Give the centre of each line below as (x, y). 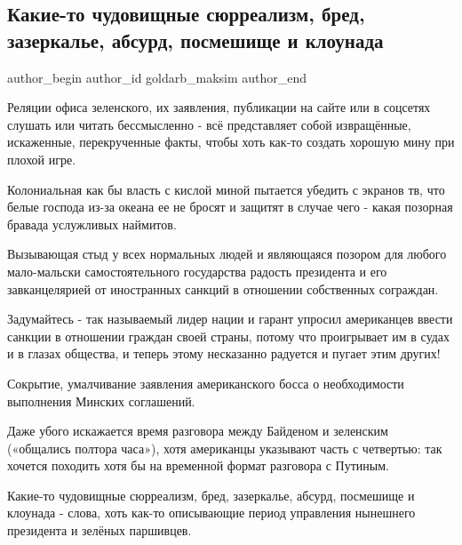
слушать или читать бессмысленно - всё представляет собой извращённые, (209, 124)
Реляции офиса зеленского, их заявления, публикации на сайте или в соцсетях (219, 107)
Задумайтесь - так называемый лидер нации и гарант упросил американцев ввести (230, 319)
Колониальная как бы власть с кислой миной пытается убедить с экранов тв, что (226, 189)
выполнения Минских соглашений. (101, 401)
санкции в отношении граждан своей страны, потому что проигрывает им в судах (229, 336)
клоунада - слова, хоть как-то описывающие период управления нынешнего (211, 513)
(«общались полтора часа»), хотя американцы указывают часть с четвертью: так (225, 448)
